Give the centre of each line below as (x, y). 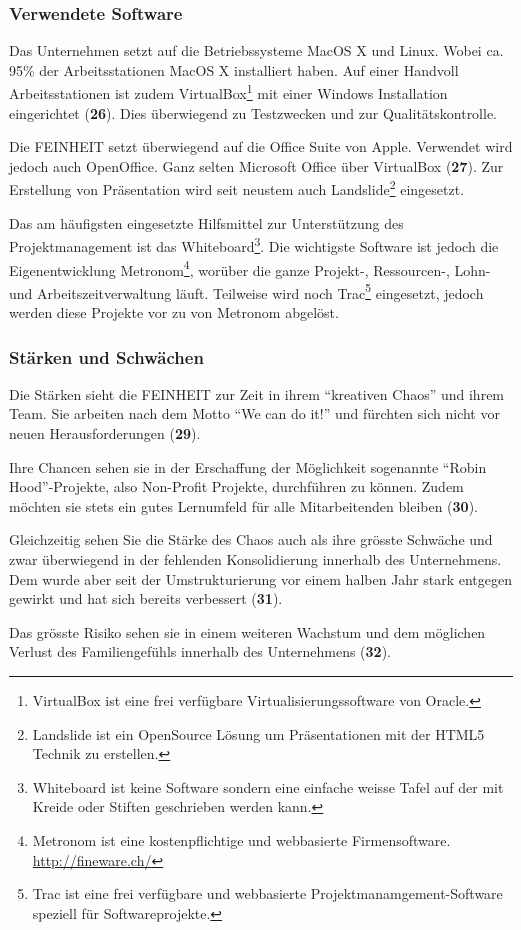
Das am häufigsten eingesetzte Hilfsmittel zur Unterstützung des (206, 222)
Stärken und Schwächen (106, 356)
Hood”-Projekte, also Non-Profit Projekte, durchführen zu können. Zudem (236, 486)
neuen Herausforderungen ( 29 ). (105, 433)
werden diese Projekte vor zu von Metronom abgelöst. (174, 312)
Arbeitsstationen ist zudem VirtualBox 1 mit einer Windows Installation (228, 92)
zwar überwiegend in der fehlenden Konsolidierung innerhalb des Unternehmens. (255, 559)
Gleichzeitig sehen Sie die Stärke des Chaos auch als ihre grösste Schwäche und (251, 539)
